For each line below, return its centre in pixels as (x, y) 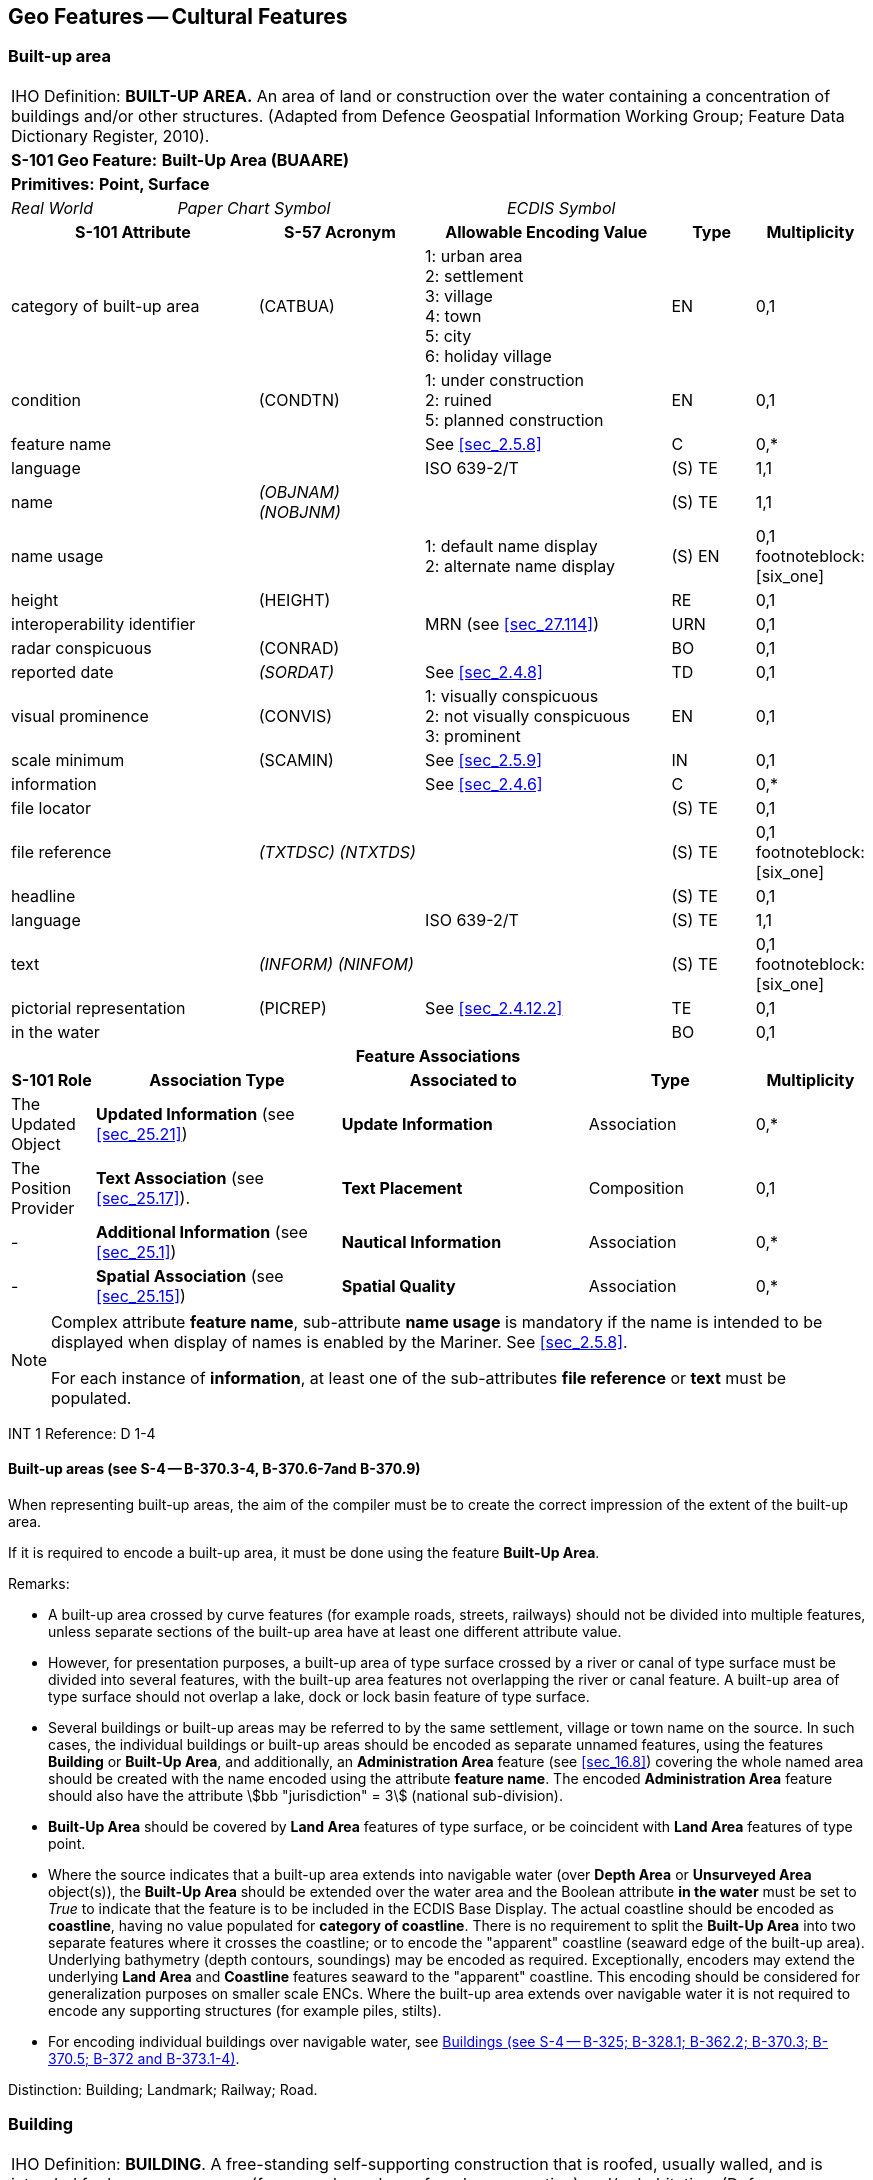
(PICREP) (292, 1007)
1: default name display (511, 545)
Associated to (463, 1079)
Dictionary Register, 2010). (110, 135)
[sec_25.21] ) (142, 1133)
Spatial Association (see (190, 1275)
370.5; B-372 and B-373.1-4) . (144, 2059)
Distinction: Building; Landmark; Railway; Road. (163, 2090)
